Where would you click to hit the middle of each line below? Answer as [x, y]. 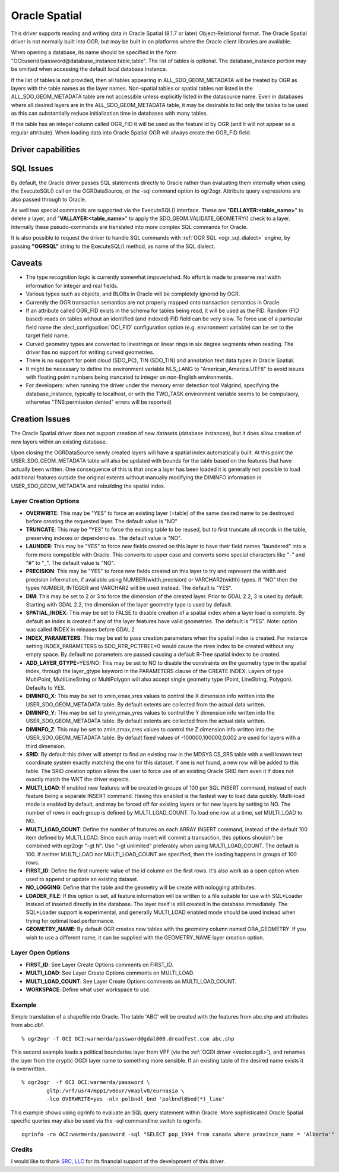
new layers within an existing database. [59, 442]
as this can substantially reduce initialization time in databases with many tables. [109, 114]
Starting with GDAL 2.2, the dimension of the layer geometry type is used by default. [129, 604]
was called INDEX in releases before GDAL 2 [80, 630]
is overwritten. [28, 1069]
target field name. [47, 335]
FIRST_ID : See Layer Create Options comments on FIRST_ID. [100, 964]
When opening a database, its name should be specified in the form [94, 52]
